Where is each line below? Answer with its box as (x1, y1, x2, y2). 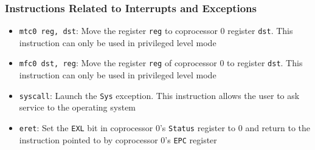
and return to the (245, 121, 311, 134)
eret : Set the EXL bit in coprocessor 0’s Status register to (19, 121, 236, 134)
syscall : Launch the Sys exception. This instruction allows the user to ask (19, 89, 300, 101)
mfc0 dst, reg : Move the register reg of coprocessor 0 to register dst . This (19, 56, 303, 69)
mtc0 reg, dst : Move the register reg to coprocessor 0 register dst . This (19, 24, 293, 37)
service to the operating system (19, 101, 136, 114)
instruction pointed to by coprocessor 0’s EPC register (19, 133, 217, 146)
